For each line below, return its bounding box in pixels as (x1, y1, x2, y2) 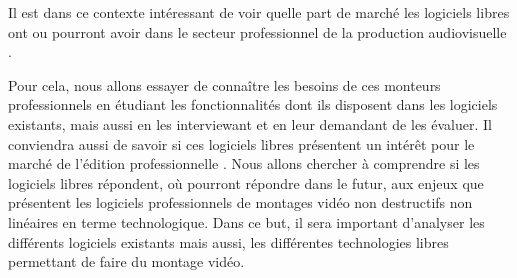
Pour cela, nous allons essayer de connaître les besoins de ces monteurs (8, 74, 441, 95)
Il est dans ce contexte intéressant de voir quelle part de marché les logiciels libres (8, 2, 510, 22)
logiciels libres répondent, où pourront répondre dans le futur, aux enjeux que (8, 172, 484, 193)
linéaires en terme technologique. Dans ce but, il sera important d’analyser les (8, 211, 485, 232)
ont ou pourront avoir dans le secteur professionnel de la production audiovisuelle (8, 21, 507, 42)
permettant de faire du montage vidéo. (8, 251, 245, 272)
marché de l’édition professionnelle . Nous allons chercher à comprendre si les (8, 153, 480, 174)
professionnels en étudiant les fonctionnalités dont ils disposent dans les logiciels (8, 94, 498, 115)
